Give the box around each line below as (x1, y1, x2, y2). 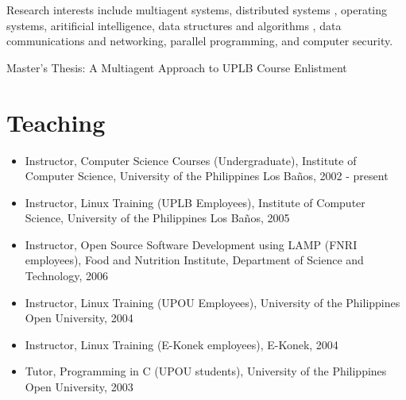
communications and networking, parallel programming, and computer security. (6, 33, 393, 49)
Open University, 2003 (25, 379, 133, 395)
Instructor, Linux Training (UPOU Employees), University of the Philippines (25, 294, 400, 310)
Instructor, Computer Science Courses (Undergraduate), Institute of (25, 152, 357, 168)
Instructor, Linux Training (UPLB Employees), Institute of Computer (25, 194, 365, 210)
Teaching (6, 106, 106, 138)
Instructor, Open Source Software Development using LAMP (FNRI (25, 236, 358, 252)
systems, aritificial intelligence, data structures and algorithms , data (6, 17, 342, 33)
